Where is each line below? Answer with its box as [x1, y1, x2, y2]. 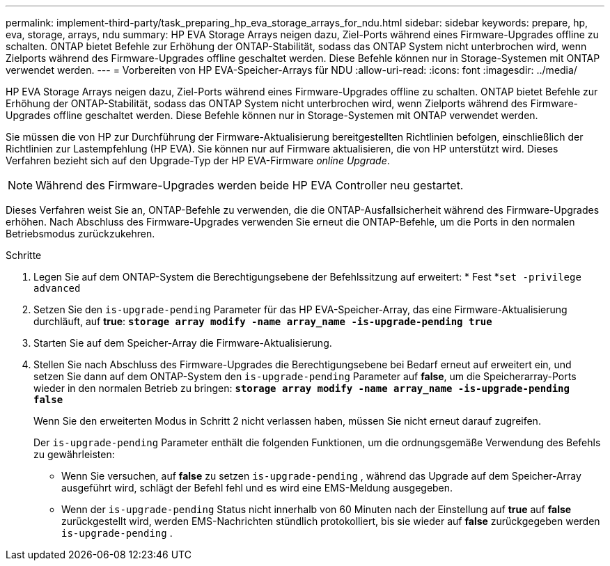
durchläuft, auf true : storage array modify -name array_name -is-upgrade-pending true [33, 315, 492, 327]
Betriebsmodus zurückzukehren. [6, 228, 155, 239]
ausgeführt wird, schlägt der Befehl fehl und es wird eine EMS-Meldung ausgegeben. [61, 482, 453, 494]
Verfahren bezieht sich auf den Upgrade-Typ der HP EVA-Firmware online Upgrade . [6, 155, 390, 166]
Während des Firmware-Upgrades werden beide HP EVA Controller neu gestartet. [36, 178, 464, 192]
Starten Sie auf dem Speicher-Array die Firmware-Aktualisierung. [33, 337, 332, 349]
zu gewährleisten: [33, 448, 115, 460]
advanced [33, 283, 81, 294]
